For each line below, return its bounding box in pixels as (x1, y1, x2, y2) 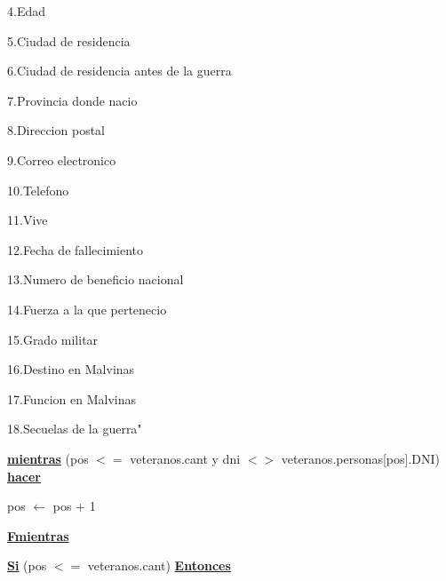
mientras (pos (7, 449, 89, 467)
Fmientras (7, 526, 69, 545)
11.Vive (7, 211, 48, 229)
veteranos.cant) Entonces (87, 556, 231, 575)
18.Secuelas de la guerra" (7, 419, 142, 438)
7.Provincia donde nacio (7, 91, 138, 109)
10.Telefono (7, 180, 69, 199)
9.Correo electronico (7, 150, 116, 169)
